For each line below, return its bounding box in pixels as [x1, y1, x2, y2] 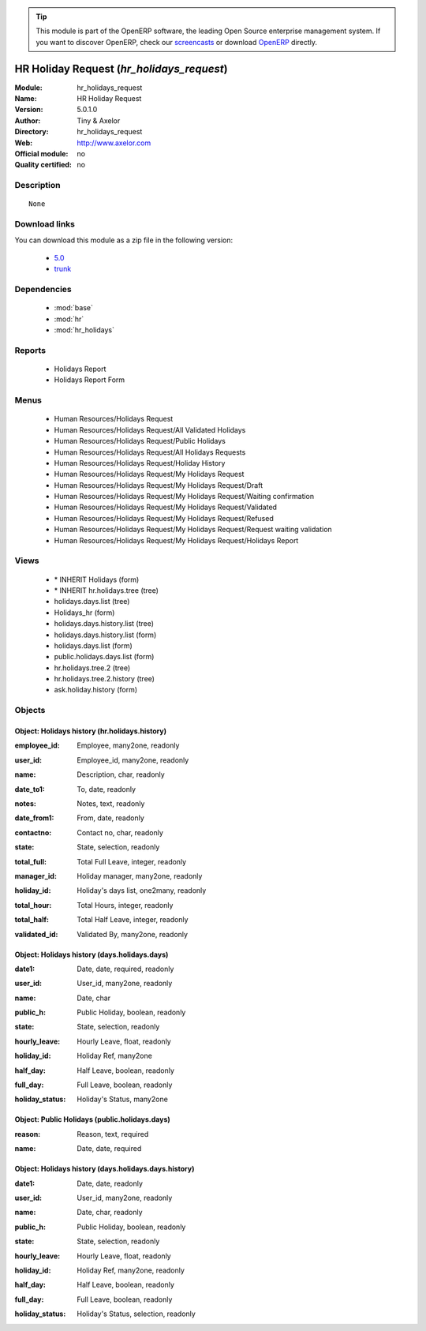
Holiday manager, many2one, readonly [77, 871, 203, 880]
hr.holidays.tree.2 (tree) [54, 663, 131, 673]
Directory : [14, 127, 49, 137]
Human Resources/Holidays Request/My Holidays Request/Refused [54, 513, 274, 523]
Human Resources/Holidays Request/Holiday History [54, 458, 226, 467]
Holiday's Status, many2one [77, 1094, 169, 1104]
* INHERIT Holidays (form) [54, 575, 140, 584]
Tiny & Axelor [77, 115, 121, 126]
